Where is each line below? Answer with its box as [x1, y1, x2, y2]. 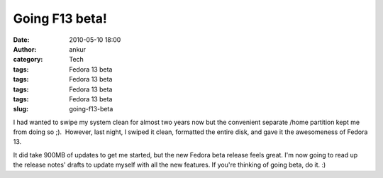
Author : [13, 45, 37, 53]
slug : [13, 105, 28, 113]
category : [13, 55, 43, 64]
